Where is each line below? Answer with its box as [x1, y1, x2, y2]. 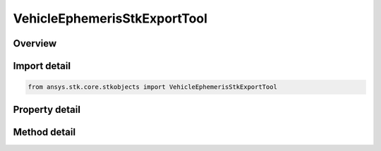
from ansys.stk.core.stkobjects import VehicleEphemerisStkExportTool [28, 83, 278, 91]
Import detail [13, 60, 71, 72]
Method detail [13, 126, 76, 138]
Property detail [13, 103, 81, 116]
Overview [13, 37, 57, 49]
